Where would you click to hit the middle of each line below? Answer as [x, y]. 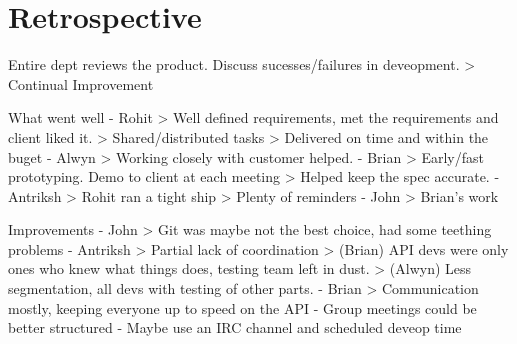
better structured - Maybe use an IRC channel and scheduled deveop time [235, 327]
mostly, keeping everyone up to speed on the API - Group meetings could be [242, 307]
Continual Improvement [81, 83]
